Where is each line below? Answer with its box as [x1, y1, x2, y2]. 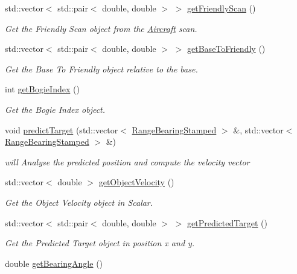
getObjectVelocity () [98, 176, 174, 188]
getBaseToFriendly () [187, 42, 266, 55]
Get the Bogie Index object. [5, 103, 106, 115]
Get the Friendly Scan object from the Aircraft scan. [5, 22, 197, 34]
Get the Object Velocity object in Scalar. [5, 196, 153, 208]
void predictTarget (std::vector [5, 123, 118, 136]
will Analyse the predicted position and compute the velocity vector [5, 155, 250, 168]
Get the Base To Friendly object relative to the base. [5, 62, 198, 75]
